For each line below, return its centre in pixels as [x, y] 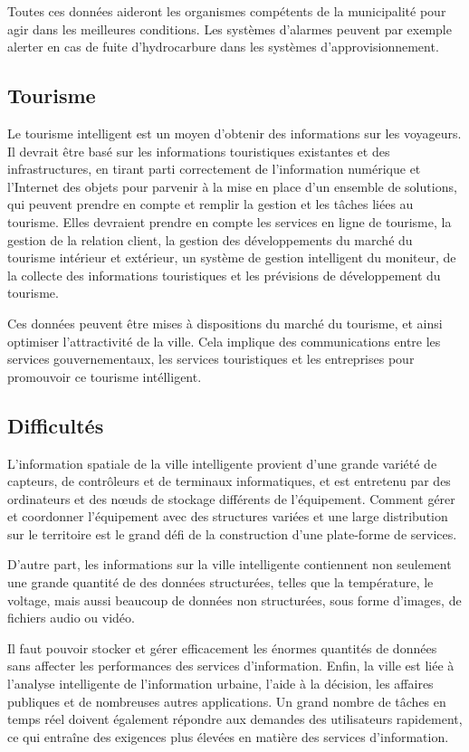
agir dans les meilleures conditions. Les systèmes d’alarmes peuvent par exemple [230, 29]
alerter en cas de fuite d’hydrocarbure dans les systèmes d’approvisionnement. [223, 47]
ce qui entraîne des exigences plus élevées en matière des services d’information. [228, 736]
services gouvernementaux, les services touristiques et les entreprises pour [211, 359]
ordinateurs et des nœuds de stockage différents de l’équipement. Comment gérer [231, 498]
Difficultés [56, 425]
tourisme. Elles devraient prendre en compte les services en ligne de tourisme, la [230, 221]
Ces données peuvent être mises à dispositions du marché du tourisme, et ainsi [225, 323]
